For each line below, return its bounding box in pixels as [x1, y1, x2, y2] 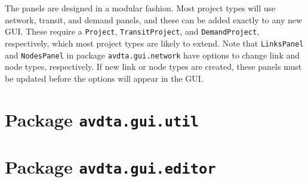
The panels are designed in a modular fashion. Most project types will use [5, 2, 276, 14]
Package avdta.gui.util [5, 107, 199, 131]
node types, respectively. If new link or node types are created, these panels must [5, 60, 302, 73]
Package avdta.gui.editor [5, 155, 216, 179]
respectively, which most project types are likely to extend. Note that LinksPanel [5, 36, 304, 49]
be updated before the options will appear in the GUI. [5, 72, 204, 84]
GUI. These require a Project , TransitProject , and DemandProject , [5, 25, 260, 38]
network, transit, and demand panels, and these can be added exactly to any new [5, 13, 303, 26]
